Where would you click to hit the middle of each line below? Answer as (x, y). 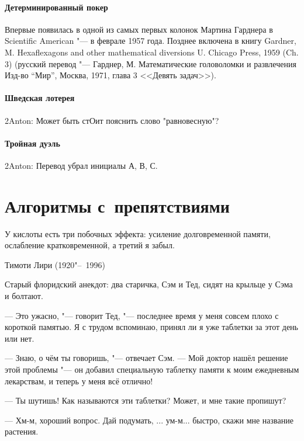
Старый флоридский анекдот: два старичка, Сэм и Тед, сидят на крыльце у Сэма (149, 284)
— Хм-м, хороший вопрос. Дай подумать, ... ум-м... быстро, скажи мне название (149, 420)
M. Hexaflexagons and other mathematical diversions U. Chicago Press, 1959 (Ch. (152, 52)
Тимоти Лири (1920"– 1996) (55, 264)
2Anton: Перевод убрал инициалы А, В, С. (81, 165)
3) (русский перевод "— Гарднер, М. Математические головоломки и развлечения (151, 63)
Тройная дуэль (32, 143)
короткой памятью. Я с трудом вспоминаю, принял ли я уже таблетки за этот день (152, 327)
